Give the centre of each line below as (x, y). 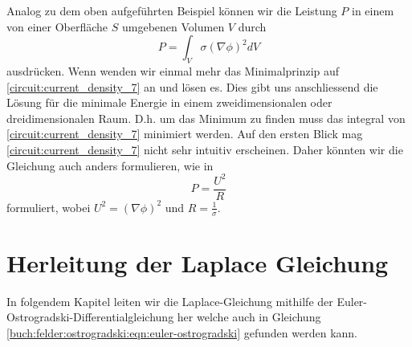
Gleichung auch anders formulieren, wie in (110, 165)
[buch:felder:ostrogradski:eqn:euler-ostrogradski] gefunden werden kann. (182, 332)
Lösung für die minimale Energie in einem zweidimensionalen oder (169, 102)
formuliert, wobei (49, 207)
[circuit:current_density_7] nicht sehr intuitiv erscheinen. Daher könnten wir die (205, 149)
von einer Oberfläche (57, 26)
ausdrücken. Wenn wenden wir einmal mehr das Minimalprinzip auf (173, 70)
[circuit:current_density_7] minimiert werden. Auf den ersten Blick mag (185, 134)
